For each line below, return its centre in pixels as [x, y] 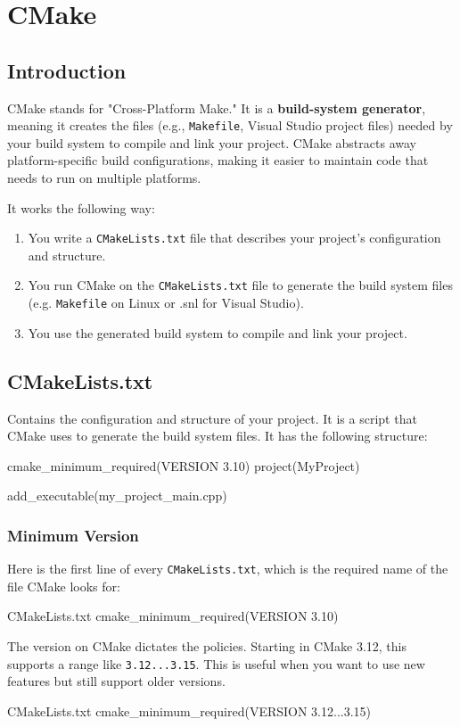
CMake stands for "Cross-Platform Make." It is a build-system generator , [217, 107]
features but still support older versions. [116, 681]
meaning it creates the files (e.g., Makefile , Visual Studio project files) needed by [230, 125]
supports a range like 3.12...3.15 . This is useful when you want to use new [216, 663]
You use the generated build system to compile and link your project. [218, 332]
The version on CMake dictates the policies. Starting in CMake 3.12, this [207, 646]
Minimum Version [73, 535]
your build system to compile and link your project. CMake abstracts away [212, 142]
